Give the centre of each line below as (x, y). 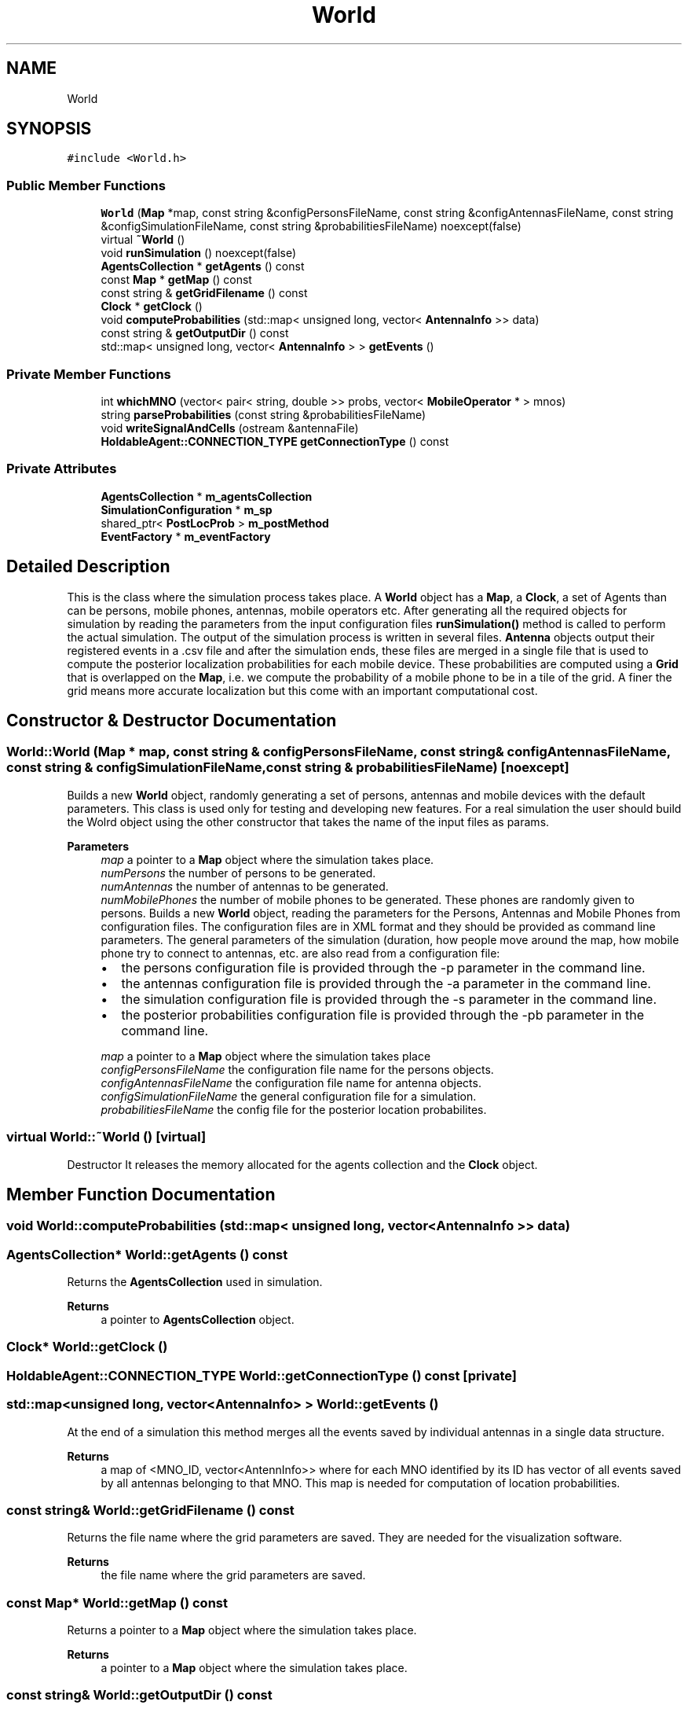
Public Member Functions (86, 185)
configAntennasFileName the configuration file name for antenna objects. (291, 1082)
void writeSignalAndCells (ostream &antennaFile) (230, 428)
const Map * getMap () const (176, 280)
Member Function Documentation (141, 1194)
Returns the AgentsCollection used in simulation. (195, 1282)
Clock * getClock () (152, 307)
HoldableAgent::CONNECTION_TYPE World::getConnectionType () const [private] (262, 1375)
